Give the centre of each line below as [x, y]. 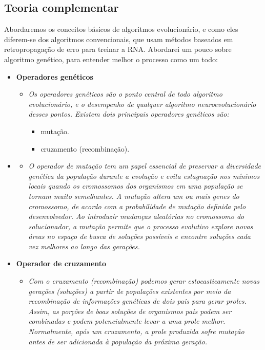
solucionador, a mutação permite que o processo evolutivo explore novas [141, 226]
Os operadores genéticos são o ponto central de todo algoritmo [125, 94]
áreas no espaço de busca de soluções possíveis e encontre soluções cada [139, 236]
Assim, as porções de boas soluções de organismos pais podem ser [130, 311]
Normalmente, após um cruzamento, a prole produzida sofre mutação [136, 331]
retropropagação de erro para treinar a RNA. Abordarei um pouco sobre [118, 49]
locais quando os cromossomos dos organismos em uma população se [136, 186]
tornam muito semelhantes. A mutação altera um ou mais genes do [134, 196]
